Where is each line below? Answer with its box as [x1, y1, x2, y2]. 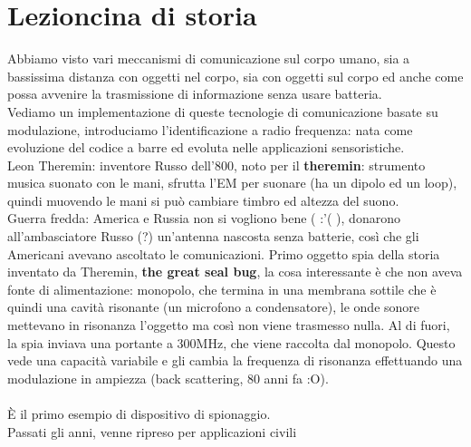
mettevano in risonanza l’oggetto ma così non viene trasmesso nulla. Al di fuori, [7, 316, 450, 335]
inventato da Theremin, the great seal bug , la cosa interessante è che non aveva [7, 262, 463, 281]
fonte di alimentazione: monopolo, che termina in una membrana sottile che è [7, 279, 437, 298]
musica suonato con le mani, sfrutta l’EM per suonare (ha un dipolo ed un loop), [7, 173, 457, 192]
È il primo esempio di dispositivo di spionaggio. [7, 404, 271, 423]
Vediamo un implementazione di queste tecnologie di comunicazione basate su [7, 102, 438, 121]
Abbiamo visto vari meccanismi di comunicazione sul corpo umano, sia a [7, 49, 410, 68]
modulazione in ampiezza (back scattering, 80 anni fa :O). [7, 368, 329, 387]
